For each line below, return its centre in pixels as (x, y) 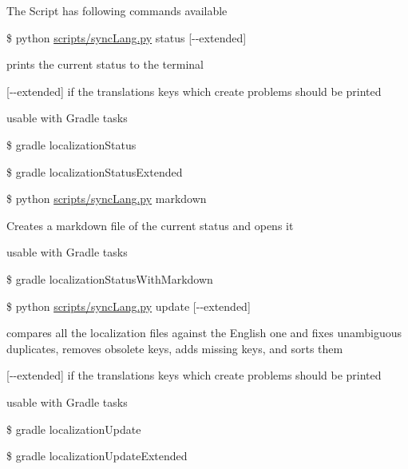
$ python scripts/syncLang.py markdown (107, 199)
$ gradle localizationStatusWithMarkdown (110, 278)
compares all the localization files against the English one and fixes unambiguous (204, 333)
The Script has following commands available (117, 10)
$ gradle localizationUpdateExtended (97, 456)
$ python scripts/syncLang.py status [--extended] (127, 37)
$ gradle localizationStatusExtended (95, 171)
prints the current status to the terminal (105, 64)
